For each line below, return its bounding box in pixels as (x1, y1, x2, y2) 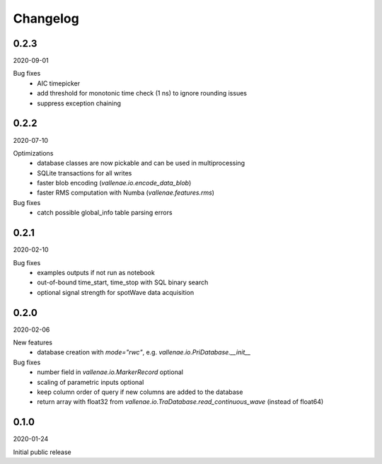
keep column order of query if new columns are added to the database (37, 388, 243, 396)
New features (13, 338, 53, 347)
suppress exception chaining (37, 99, 122, 108)
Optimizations (13, 149, 54, 157)
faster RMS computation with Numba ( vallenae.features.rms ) (37, 188, 215, 197)
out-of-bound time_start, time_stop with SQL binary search (37, 278, 209, 286)
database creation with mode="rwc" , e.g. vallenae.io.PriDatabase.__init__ (37, 348, 251, 356)
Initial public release (13, 448, 72, 456)
